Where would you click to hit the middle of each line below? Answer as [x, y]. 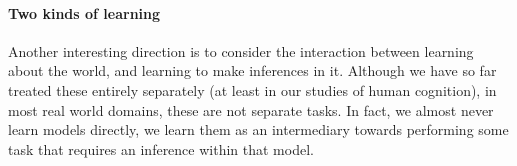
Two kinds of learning [84, 12]
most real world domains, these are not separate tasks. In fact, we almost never [251, 109]
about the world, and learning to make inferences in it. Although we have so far [252, 70]
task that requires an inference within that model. [161, 148]
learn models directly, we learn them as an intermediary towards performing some [258, 129]
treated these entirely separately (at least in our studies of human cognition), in [252, 89]
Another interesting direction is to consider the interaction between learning [241, 50]
